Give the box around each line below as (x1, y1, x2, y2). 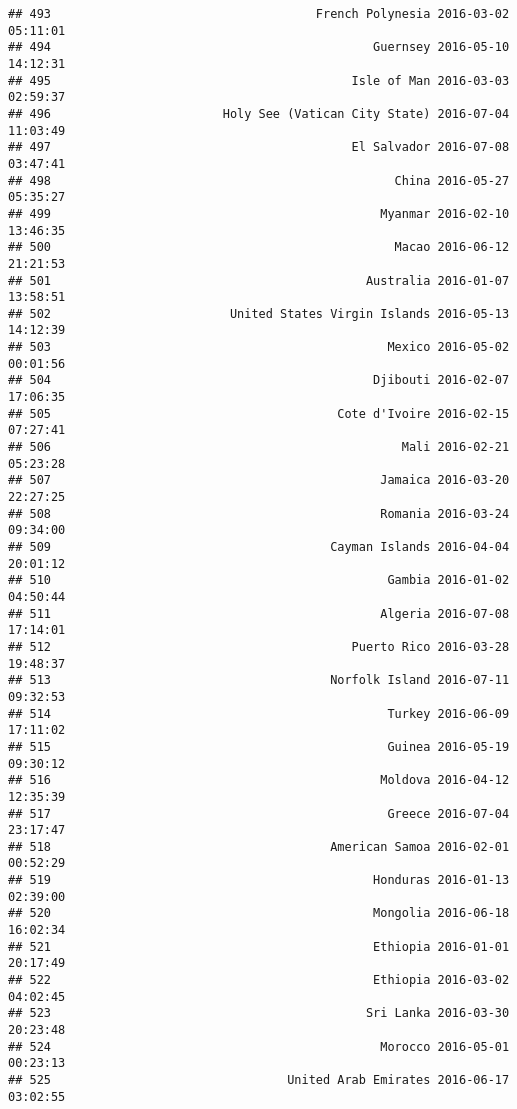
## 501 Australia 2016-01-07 (8, 273, 510, 288)
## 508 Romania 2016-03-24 (8, 506, 510, 521)
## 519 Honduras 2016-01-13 (8, 873, 510, 888)
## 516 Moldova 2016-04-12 (8, 773, 510, 788)
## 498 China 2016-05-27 (8, 173, 510, 188)
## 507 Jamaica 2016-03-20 (8, 473, 510, 488)
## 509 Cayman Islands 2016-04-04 (8, 540, 510, 554)
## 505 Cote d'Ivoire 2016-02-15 (8, 406, 510, 421)
